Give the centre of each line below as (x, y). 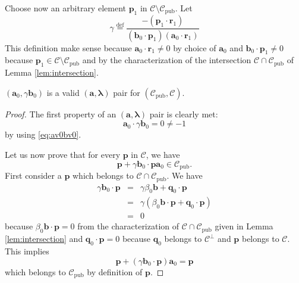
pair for (127, 92)
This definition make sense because (68, 47)
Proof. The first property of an (61, 113)
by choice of (195, 47)
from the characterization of (128, 226)
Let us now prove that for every (63, 155)
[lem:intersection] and (44, 239)
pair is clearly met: (184, 113)
